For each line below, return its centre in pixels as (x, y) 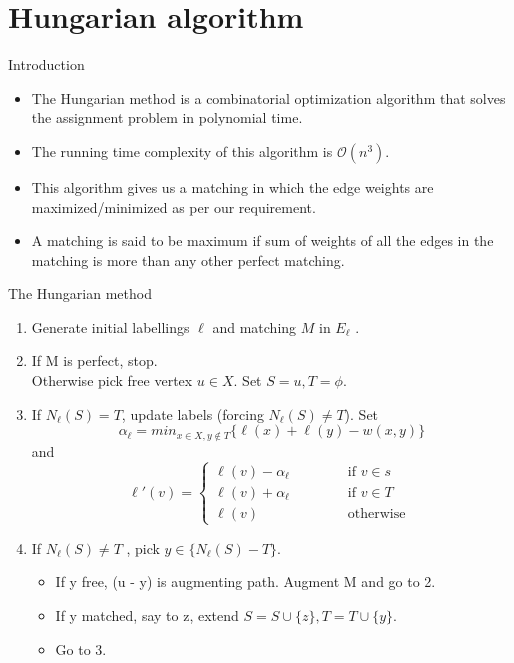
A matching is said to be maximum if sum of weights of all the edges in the (262, 240)
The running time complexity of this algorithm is (182, 150)
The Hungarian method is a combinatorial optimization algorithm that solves (268, 97)
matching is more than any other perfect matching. (188, 259)
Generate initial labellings (110, 326)
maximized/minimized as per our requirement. (173, 206)
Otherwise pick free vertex (112, 380)
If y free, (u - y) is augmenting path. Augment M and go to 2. (245, 581)
